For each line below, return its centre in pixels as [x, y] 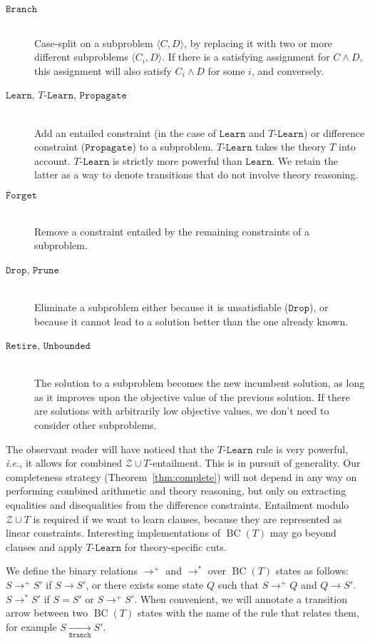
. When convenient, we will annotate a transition [241, 598]
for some [226, 70]
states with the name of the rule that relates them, [248, 613]
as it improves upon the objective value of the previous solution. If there [192, 396]
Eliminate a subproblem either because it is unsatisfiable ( [161, 307]
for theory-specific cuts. [175, 546]
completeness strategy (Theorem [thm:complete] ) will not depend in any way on [181, 476]
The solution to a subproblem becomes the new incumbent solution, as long [200, 383]
